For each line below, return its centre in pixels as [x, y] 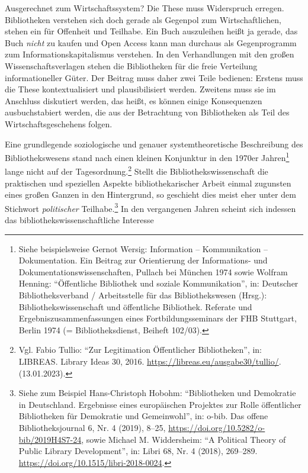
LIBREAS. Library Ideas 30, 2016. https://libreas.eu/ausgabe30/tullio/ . [150, 361]
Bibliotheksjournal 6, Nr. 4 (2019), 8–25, [92, 427]
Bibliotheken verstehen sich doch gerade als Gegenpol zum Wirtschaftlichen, [143, 19]
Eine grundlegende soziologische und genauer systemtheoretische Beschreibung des [154, 144]
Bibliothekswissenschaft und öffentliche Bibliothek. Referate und [135, 306]
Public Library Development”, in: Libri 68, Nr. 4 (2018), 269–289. [138, 451]
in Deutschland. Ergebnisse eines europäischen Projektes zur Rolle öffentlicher [160, 404]
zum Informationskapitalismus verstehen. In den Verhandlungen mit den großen [150, 54]
